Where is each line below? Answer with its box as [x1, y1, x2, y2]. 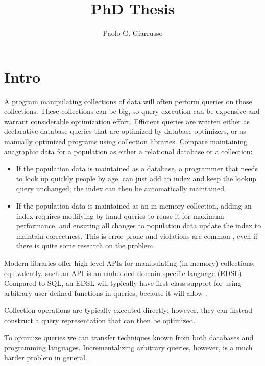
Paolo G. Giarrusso [103, 28, 163, 38]
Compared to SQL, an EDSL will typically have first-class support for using [4, 278, 242, 288]
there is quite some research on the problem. [16, 240, 155, 251]
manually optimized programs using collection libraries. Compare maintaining [4, 136, 248, 147]
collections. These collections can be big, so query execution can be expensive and [4, 106, 260, 117]
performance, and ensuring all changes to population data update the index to [16, 220, 261, 231]
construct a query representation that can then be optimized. [4, 314, 196, 325]
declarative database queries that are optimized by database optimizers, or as [4, 126, 246, 136]
